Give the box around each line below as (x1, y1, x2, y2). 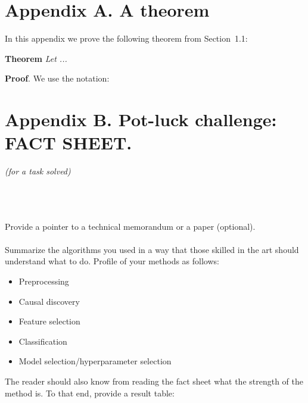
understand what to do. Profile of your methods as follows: (5, 255, 219, 267)
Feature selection (18, 315, 80, 327)
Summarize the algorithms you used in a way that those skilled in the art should (5, 243, 299, 255)
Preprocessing (18, 274, 69, 287)
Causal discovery (18, 295, 80, 307)
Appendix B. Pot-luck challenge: (5, 107, 277, 132)
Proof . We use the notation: (5, 72, 110, 85)
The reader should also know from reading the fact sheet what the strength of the (5, 374, 303, 387)
